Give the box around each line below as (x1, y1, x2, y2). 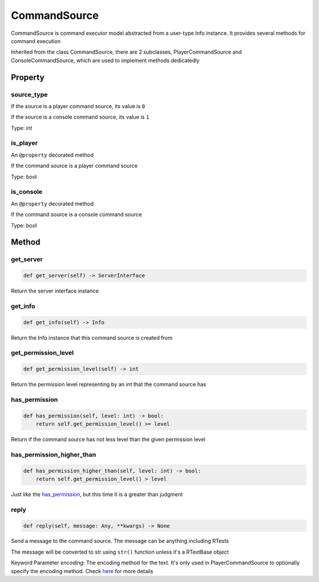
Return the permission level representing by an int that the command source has (11, 381, 206, 388)
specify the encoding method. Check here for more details (11, 567, 154, 574)
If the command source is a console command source (11, 211, 142, 218)
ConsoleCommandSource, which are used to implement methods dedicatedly (11, 57, 200, 64)
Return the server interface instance (11, 287, 99, 295)
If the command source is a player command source (11, 162, 138, 170)
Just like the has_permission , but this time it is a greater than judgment (11, 490, 183, 498)
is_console (11, 188, 43, 196)
